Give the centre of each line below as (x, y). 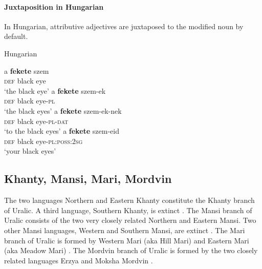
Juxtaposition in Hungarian (54, 6)
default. (16, 36)
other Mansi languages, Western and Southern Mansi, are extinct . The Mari (125, 230)
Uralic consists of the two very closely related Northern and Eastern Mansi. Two (130, 220)
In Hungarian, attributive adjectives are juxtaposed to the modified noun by (124, 26)
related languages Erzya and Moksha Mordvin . (79, 260)
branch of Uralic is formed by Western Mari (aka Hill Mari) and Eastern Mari (127, 240)
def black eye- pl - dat (36, 121)
